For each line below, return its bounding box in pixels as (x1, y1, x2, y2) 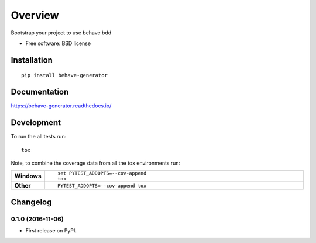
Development (11, 117, 61, 128)
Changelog (11, 197, 52, 207)
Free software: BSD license (25, 40, 91, 47)
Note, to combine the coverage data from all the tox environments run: (11, 159, 181, 166)
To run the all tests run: (11, 133, 67, 140)
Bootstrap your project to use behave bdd (11, 29, 112, 36)
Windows (14, 172, 42, 180)
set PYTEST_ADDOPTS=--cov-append (57, 170, 146, 176)
